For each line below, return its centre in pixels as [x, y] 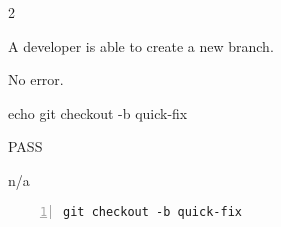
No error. [36, 79]
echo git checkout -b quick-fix [98, 112]
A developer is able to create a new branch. [141, 45]
